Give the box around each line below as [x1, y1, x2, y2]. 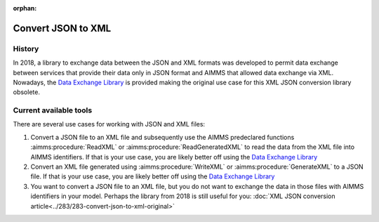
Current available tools [13, 105, 93, 115]
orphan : [13, 4, 37, 12]
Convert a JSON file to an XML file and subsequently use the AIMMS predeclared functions [30, 133, 295, 141]
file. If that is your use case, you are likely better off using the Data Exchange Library [30, 172, 275, 181]
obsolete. [13, 88, 40, 96]
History [13, 44, 39, 53]
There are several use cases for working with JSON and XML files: [13, 120, 206, 129]
